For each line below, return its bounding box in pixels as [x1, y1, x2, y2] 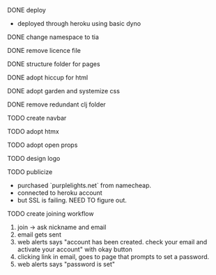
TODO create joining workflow [7, 210, 94, 218]
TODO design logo [7, 155, 61, 162]
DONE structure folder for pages [7, 60, 100, 68]
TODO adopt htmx [7, 127, 59, 135]
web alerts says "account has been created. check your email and [17, 238, 208, 246]
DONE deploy [7, 6, 47, 14]
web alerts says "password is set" [17, 260, 115, 268]
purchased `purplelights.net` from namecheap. [17, 181, 152, 189]
